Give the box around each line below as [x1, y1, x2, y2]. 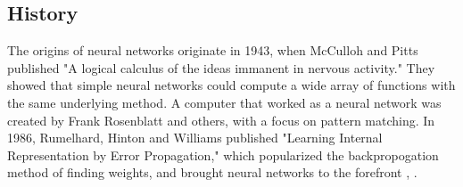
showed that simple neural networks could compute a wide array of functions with [7, 76, 456, 94]
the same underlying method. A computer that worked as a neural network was [7, 93, 442, 111]
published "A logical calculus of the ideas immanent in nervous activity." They [7, 58, 435, 77]
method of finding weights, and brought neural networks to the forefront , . [7, 163, 418, 182]
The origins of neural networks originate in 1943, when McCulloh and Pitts [7, 41, 418, 60]
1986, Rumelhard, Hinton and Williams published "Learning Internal [7, 128, 383, 147]
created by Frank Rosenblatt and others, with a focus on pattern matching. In [7, 110, 435, 129]
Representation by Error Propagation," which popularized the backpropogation [7, 145, 439, 164]
